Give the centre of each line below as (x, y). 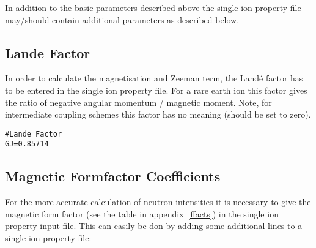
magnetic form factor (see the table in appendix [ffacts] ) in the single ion (142, 213)
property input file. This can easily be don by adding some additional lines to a (154, 226)
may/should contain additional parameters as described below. (122, 19)
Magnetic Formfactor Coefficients (113, 176)
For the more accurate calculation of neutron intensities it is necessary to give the (158, 202)
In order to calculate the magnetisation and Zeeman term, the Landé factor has (154, 78)
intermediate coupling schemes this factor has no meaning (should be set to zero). (158, 114)
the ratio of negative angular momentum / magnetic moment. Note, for (138, 102)
